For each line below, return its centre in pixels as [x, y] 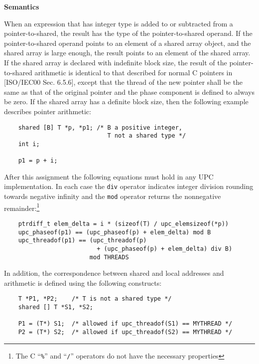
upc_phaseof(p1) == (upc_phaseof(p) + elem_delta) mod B [115, 232]
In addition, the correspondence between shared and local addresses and [114, 273]
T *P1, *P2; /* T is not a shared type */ [95, 299]
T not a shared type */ [147, 136]
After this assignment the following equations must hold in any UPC [109, 176]
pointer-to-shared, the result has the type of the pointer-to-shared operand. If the [128, 33]
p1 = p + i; [38, 161]
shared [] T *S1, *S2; [56, 307]
